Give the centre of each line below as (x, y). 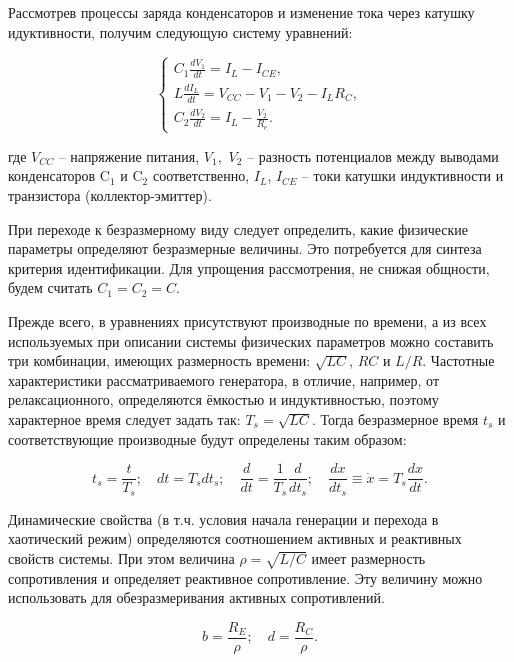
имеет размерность (368, 557)
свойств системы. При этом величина (121, 557)
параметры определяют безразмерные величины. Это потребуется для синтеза (245, 248)
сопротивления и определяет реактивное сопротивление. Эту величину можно (245, 577)
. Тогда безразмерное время (395, 418)
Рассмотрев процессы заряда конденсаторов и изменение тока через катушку (241, 12)
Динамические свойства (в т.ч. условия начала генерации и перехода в (223, 518)
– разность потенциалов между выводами (373, 155)
